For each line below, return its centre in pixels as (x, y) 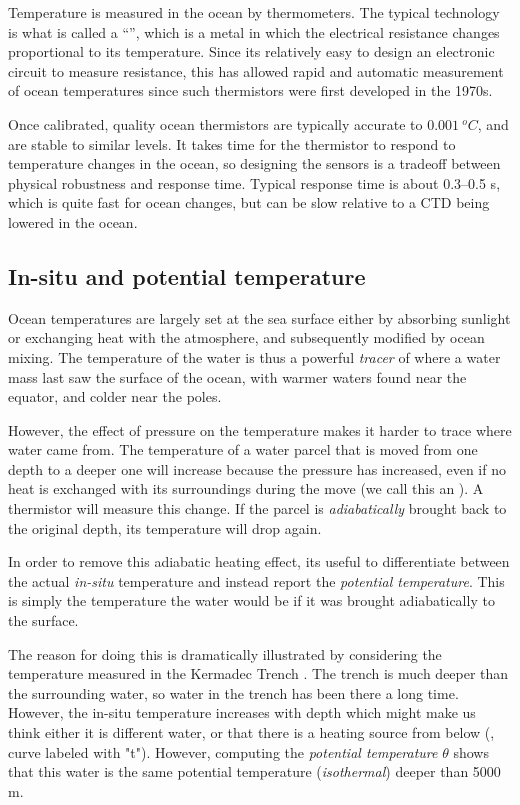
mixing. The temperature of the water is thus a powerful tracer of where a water (254, 356)
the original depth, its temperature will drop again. (165, 527)
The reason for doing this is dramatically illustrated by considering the (225, 653)
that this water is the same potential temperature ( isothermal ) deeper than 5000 (254, 771)
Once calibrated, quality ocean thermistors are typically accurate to (215, 123)
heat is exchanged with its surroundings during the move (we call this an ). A (246, 488)
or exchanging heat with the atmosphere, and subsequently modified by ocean (246, 337)
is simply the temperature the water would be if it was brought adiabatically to (251, 600)
